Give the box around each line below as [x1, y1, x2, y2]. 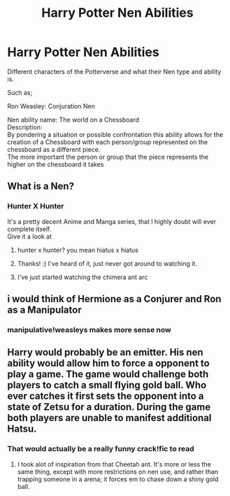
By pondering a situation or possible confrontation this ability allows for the [7, 130, 224, 139]
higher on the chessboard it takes [7, 160, 104, 169]
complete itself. [7, 225, 52, 233]
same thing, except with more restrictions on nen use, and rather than [17, 467, 219, 476]
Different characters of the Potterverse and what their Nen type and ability [7, 67, 222, 76]
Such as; [7, 88, 33, 97]
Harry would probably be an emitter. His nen [7, 346, 204, 358]
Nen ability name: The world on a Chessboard [7, 115, 140, 124]
